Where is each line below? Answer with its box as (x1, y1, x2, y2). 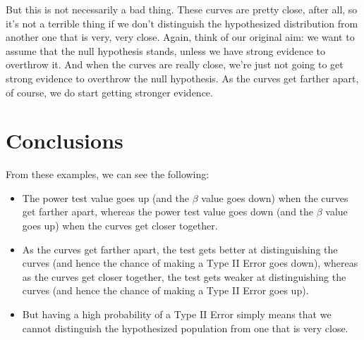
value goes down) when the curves (201, 190, 348, 205)
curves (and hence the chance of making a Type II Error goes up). (22, 283, 309, 298)
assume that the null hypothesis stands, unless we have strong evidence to (6, 43, 325, 58)
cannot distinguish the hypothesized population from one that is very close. (22, 320, 348, 335)
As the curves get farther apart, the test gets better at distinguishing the (22, 241, 338, 256)
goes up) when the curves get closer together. (22, 218, 218, 233)
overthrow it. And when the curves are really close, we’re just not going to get (6, 57, 344, 72)
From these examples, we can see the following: (6, 167, 210, 182)
